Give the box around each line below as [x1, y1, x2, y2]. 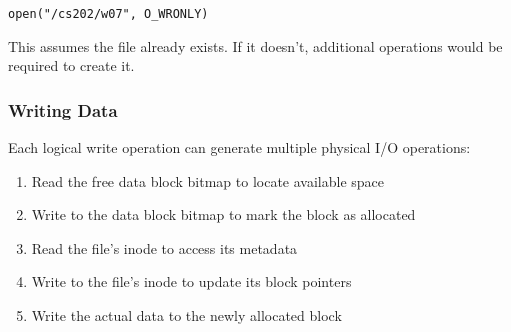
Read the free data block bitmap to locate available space [31, 170, 385, 191]
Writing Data [8, 97, 118, 122]
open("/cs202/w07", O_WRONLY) [8, 7, 209, 21]
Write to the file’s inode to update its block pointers [31, 271, 352, 292]
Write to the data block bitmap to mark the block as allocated [31, 204, 416, 225]
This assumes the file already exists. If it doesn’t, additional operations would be [8, 35, 503, 56]
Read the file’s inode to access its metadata [31, 237, 298, 258]
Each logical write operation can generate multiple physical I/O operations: [8, 137, 471, 158]
